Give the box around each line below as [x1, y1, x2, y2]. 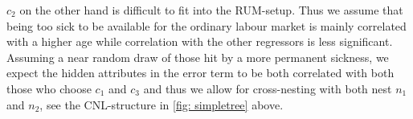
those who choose [6, 80, 92, 96]
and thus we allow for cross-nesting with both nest [143, 80, 392, 96]
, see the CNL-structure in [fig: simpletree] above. [39, 96, 284, 113]
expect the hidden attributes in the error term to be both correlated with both [6, 64, 395, 81]
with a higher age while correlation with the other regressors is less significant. [6, 33, 393, 50]
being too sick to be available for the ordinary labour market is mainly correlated [6, 17, 407, 34]
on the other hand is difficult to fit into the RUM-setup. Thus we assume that [19, 2, 403, 18]
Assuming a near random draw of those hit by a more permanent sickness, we [6, 48, 389, 65]
